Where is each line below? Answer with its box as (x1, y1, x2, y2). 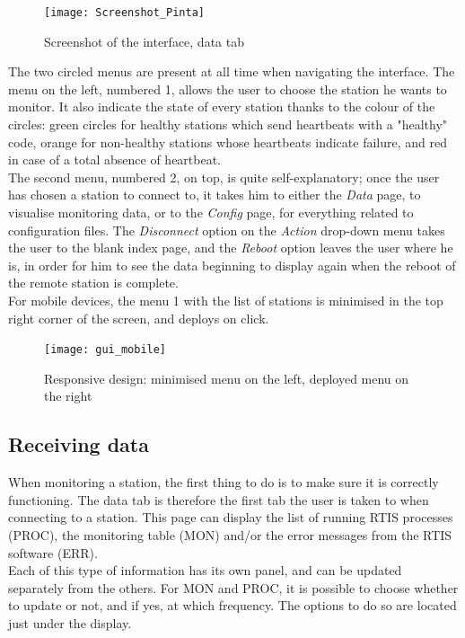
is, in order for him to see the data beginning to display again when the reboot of (8, 255, 456, 274)
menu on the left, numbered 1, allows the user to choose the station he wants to (8, 79, 447, 98)
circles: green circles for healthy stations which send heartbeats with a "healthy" (8, 115, 448, 134)
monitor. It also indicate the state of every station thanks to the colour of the (8, 97, 435, 116)
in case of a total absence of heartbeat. (8, 150, 222, 169)
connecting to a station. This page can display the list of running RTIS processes (8, 508, 453, 527)
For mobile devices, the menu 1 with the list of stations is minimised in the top (8, 290, 443, 309)
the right (44, 386, 92, 405)
